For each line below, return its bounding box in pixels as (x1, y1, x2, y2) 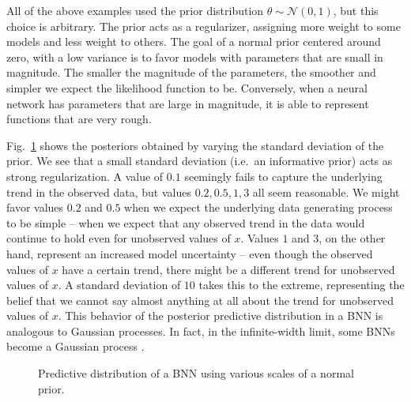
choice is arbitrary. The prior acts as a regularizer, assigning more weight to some (6, 17, 401, 34)
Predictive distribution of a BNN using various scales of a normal (38, 365, 354, 381)
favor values (6, 199, 64, 216)
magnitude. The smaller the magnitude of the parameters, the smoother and (6, 64, 376, 81)
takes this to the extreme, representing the (198, 276, 405, 293)
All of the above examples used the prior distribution (6, 2, 264, 18)
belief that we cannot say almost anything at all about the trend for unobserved (6, 291, 394, 308)
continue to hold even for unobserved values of (6, 230, 231, 246)
